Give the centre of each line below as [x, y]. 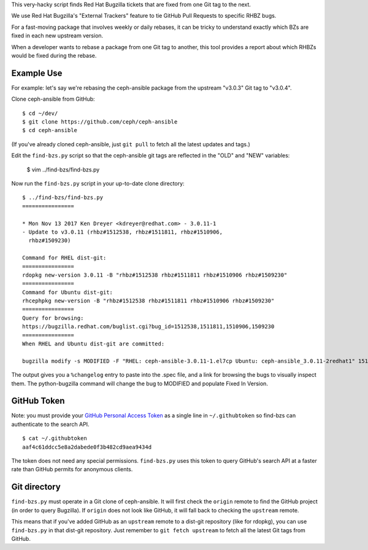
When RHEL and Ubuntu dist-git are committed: [94, 344]
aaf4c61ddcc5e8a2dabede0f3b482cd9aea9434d [87, 447]
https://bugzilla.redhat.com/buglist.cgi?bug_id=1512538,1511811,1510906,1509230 [148, 327]
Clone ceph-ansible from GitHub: [53, 99]
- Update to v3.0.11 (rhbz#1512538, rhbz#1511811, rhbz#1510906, [123, 232]
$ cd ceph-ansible [50, 130]
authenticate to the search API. [50, 424]
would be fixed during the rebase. [54, 55]
